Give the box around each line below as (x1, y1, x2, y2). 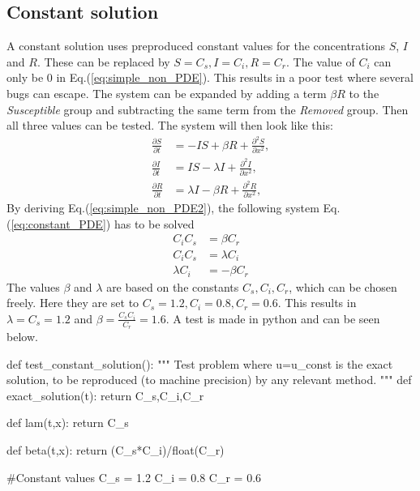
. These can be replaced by (36, 53, 170, 70)
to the (349, 84, 379, 101)
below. (6, 328, 38, 345)
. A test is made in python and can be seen (165, 310, 380, 327)
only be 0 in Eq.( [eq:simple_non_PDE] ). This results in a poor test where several (6, 69, 414, 86)
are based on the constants (106, 278, 239, 295)
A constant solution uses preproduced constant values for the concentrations (6, 37, 385, 54)
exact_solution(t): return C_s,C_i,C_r (6, 386, 204, 403)
